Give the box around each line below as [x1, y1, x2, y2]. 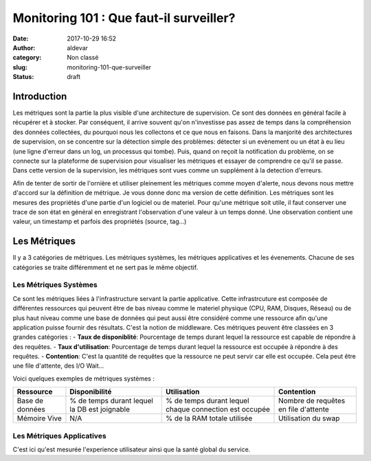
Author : [12, 43, 36, 52]
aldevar [67, 43, 89, 52]
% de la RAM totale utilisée [165, 414, 253, 423]
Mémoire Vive [16, 414, 62, 423]
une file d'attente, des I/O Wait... [12, 361, 104, 370]
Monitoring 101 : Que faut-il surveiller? [12, 10, 236, 25]
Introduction [12, 90, 67, 102]
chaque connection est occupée [165, 405, 271, 414]
